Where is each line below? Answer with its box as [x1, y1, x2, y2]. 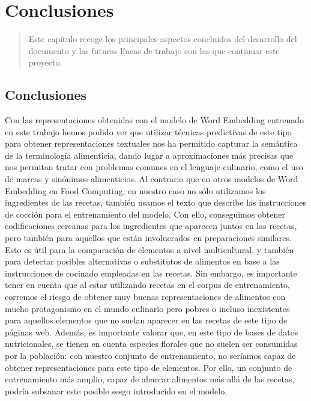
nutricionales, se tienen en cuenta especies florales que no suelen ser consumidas [5, 337, 298, 350]
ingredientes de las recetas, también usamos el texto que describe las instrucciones [5, 196, 307, 209]
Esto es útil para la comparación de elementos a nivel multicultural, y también [5, 243, 294, 256]
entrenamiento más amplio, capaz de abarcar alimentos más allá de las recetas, [5, 373, 295, 385]
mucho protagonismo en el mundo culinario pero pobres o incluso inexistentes [5, 302, 290, 314]
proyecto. [28, 56, 62, 69]
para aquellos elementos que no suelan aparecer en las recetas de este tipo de [5, 314, 288, 326]
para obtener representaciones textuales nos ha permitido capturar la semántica [5, 137, 298, 150]
